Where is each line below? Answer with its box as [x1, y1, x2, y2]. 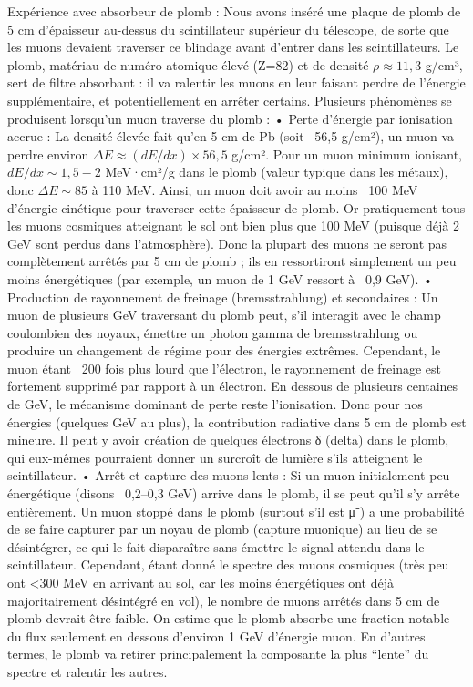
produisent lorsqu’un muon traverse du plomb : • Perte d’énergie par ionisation [7, 108, 453, 128]
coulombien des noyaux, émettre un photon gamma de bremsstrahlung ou [7, 323, 418, 342]
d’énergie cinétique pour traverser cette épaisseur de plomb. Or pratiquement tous [7, 198, 466, 217]
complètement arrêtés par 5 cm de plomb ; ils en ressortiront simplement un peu [7, 251, 457, 271]
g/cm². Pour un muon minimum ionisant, [231, 144, 462, 163]
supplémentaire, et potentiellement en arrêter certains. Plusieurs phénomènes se [7, 90, 452, 109]
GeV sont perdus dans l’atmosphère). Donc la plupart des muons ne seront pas [7, 233, 447, 252]
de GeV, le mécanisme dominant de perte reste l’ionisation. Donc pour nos [7, 395, 423, 414]
